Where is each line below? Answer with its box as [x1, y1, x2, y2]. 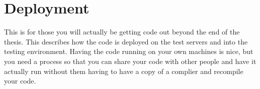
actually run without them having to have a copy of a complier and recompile [4, 65, 243, 76]
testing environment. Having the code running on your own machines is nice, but [4, 46, 253, 56]
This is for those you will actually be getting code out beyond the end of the [4, 26, 240, 37]
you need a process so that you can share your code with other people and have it [4, 55, 256, 66]
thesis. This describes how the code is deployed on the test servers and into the [4, 36, 248, 46]
